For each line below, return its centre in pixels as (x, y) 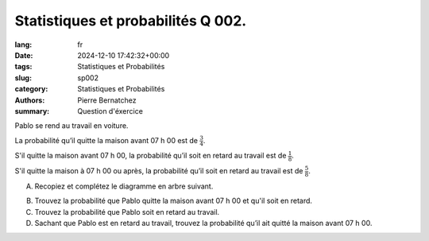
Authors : (30, 100)
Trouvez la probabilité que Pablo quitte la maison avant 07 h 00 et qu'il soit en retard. (174, 201)
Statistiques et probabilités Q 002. (131, 21)
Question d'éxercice (110, 111)
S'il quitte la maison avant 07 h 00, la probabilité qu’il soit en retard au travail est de (151, 156)
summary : (32, 111)
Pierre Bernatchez (107, 100)
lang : (23, 45)
